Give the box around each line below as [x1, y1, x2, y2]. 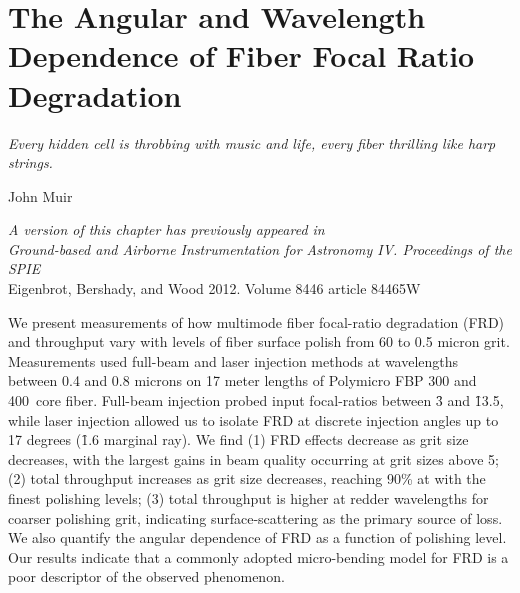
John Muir [8, 185, 73, 206]
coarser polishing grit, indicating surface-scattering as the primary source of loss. [8, 507, 503, 528]
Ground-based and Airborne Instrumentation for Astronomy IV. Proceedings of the [8, 238, 512, 259]
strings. [8, 152, 53, 173]
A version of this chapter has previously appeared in [8, 219, 325, 240]
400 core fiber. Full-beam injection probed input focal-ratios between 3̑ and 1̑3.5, [8, 390, 504, 411]
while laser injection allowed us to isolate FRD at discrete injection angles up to [8, 409, 499, 430]
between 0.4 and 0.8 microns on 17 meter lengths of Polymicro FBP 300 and [8, 370, 477, 391]
